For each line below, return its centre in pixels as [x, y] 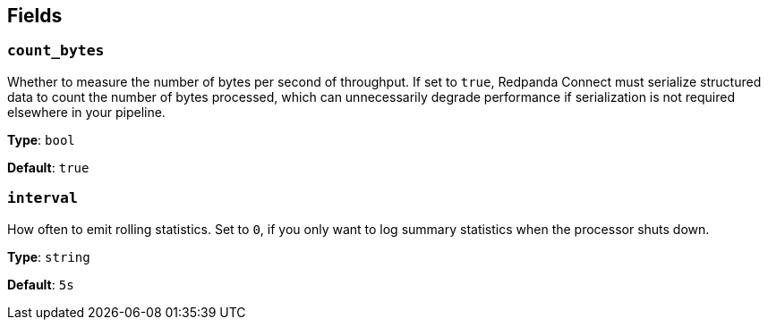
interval [43, 198]
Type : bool [41, 139]
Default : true [48, 167]
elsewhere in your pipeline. [86, 112]
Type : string [49, 256]
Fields [35, 16]
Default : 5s [41, 284]
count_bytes [56, 51]
